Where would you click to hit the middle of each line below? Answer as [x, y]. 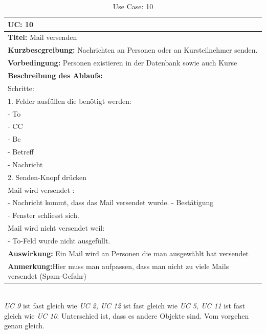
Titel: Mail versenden [42, 37]
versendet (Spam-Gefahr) [47, 276]
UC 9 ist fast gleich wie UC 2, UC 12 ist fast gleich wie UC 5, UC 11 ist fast [125, 305]
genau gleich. [24, 326]
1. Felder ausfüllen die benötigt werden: [70, 101]
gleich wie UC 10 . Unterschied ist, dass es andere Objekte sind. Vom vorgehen [127, 315]
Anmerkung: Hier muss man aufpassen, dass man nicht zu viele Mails [118, 266]
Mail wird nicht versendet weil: [56, 228]
